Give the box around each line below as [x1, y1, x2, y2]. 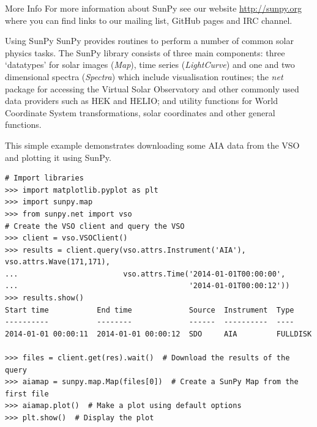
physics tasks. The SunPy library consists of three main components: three [5, 46, 285, 59]
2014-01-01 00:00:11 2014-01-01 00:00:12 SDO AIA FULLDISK [5, 329, 312, 338]
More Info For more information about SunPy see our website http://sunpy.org [5, 2, 302, 14]
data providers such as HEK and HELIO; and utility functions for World [5, 94, 278, 107]
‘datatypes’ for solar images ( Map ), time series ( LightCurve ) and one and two [5, 58, 295, 71]
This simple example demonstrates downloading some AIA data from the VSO [5, 138, 300, 151]
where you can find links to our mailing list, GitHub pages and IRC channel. [5, 13, 293, 26]
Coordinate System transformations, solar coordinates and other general [5, 106, 275, 119]
